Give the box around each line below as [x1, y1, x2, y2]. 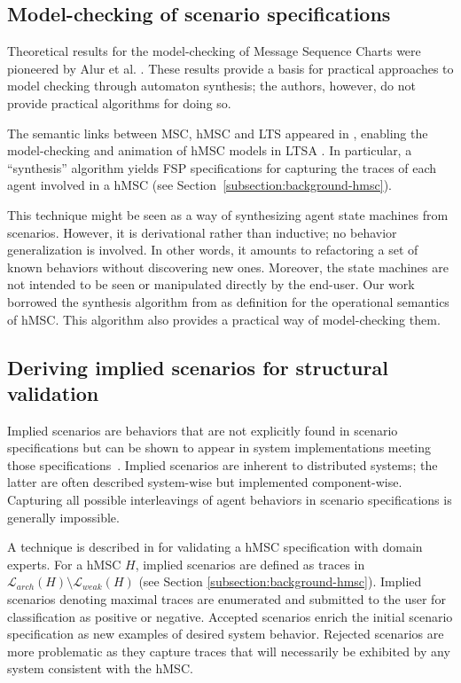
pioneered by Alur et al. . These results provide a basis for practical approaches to [7, 59, 454, 77]
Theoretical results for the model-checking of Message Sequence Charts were [7, 42, 421, 60]
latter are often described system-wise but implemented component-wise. [7, 473, 402, 491]
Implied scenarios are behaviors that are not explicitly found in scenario [7, 420, 398, 439]
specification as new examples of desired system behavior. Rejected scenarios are [7, 624, 444, 643]
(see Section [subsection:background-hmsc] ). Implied [138, 572, 422, 591]
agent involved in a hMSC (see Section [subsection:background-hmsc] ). [7, 176, 392, 194]
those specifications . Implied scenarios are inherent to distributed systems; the [7, 455, 438, 474]
